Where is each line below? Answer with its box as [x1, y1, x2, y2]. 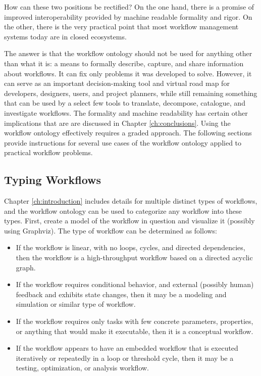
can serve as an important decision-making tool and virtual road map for [4, 78, 230, 88]
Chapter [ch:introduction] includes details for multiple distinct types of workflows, [4, 196, 257, 206]
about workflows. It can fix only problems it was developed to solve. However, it [4, 68, 252, 78]
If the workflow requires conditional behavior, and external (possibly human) [16, 279, 254, 290]
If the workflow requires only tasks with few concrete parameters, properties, [16, 316, 253, 326]
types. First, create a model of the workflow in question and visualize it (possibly [4, 215, 255, 226]
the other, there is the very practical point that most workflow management [4, 21, 239, 32]
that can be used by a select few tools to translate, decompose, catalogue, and [4, 98, 245, 108]
